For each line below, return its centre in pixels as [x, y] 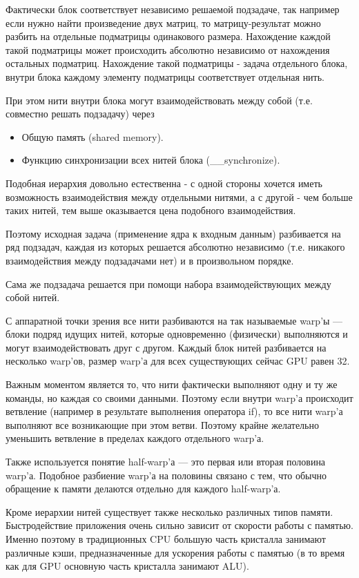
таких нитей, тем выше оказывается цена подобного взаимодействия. [151, 210]
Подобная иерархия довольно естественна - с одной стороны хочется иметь [164, 183]
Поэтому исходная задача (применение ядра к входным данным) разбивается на [173, 233]
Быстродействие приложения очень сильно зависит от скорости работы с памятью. [179, 525]
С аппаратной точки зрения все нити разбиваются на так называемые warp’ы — [174, 320]
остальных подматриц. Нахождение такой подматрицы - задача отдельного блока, [177, 63]
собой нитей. [33, 297]
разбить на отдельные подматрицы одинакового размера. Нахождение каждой [168, 36]
